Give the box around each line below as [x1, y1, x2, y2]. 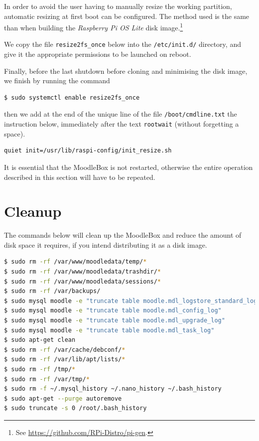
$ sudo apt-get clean [4, 336, 76, 344]
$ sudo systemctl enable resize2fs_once [4, 94, 140, 101]
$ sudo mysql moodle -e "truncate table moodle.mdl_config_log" [4, 307, 222, 314]
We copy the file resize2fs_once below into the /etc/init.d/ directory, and [4, 39, 241, 49]
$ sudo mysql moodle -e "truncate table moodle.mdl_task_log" [4, 326, 215, 334]
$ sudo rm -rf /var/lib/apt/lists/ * [4, 356, 126, 363]
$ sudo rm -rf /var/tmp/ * [4, 375, 90, 383]
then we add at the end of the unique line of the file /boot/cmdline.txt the [4, 109, 237, 119]
